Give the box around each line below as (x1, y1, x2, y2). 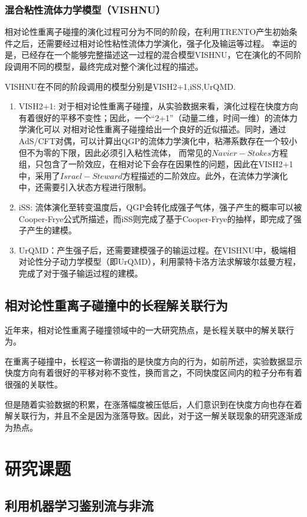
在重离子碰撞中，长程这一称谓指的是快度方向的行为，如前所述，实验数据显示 (5, 355, 302, 367)
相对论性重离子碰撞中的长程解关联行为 (5, 295, 228, 314)
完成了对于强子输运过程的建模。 (18, 266, 143, 279)
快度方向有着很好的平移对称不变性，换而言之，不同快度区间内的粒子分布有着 (5, 366, 302, 379)
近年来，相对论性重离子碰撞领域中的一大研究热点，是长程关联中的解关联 (5, 323, 286, 336)
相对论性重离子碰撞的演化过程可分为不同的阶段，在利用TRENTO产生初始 (5, 25, 289, 38)
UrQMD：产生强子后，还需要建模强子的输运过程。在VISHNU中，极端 (18, 243, 288, 256)
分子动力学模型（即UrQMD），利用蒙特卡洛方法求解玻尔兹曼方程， (43, 255, 301, 268)
